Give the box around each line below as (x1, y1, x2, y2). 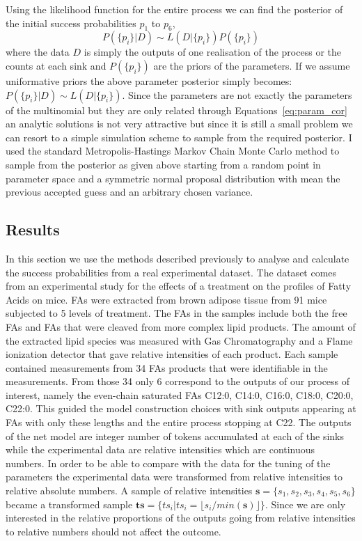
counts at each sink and (6, 58, 107, 72)
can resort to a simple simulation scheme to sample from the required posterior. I (6, 130, 352, 144)
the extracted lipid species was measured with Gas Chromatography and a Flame (6, 333, 353, 347)
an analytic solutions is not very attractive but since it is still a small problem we (6, 116, 353, 131)
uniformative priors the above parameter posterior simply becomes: (6, 73, 292, 88)
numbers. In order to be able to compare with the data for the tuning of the (6, 455, 331, 470)
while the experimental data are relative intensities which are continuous (6, 442, 315, 457)
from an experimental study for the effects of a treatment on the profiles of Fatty (6, 279, 352, 293)
